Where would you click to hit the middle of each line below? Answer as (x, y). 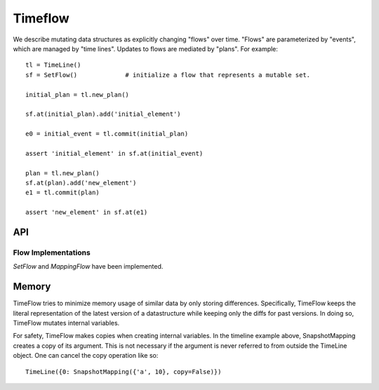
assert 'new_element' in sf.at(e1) (87, 213)
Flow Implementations (52, 253)
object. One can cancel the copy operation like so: (86, 356)
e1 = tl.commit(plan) (62, 193)
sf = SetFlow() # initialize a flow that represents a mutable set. (168, 75)
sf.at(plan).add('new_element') (81, 183)
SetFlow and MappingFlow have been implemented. (88, 267)
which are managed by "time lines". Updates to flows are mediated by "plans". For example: (146, 48)
